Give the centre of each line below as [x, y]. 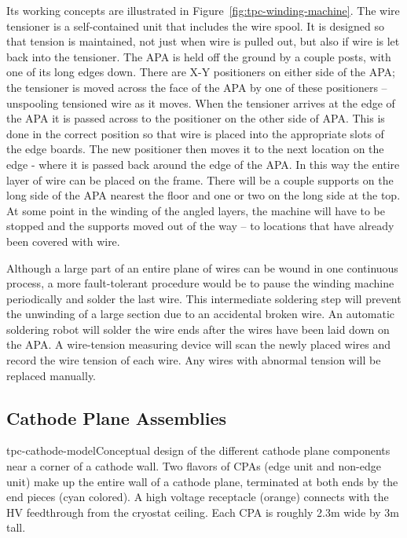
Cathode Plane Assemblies [116, 417]
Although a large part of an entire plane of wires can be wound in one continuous [202, 267]
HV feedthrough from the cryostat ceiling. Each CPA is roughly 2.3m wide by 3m [203, 512]
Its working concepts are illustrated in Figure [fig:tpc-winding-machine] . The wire [203, 10]
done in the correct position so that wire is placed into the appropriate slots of [195, 133]
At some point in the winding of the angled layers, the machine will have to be [196, 210]
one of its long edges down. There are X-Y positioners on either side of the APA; [201, 72]
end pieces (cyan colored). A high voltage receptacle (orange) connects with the [198, 497]
